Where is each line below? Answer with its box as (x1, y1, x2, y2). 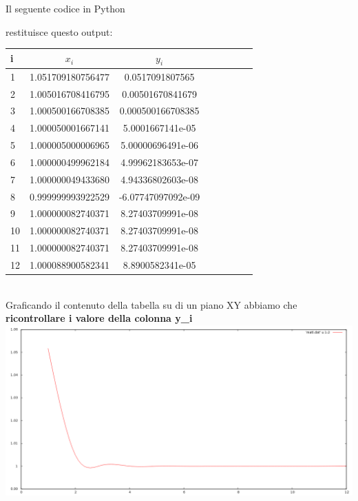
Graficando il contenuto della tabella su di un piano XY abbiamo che (6, 297, 297, 311)
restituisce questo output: (6, 24, 113, 39)
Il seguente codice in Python (6, 1, 125, 15)
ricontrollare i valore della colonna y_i (6, 311, 193, 325)
